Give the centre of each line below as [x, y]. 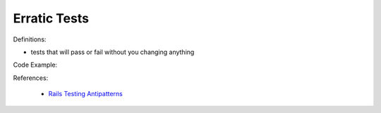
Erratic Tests [51, 18]
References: [31, 78]
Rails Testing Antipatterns [85, 94]
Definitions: [30, 39]
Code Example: [35, 65]
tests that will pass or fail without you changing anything [113, 52]
